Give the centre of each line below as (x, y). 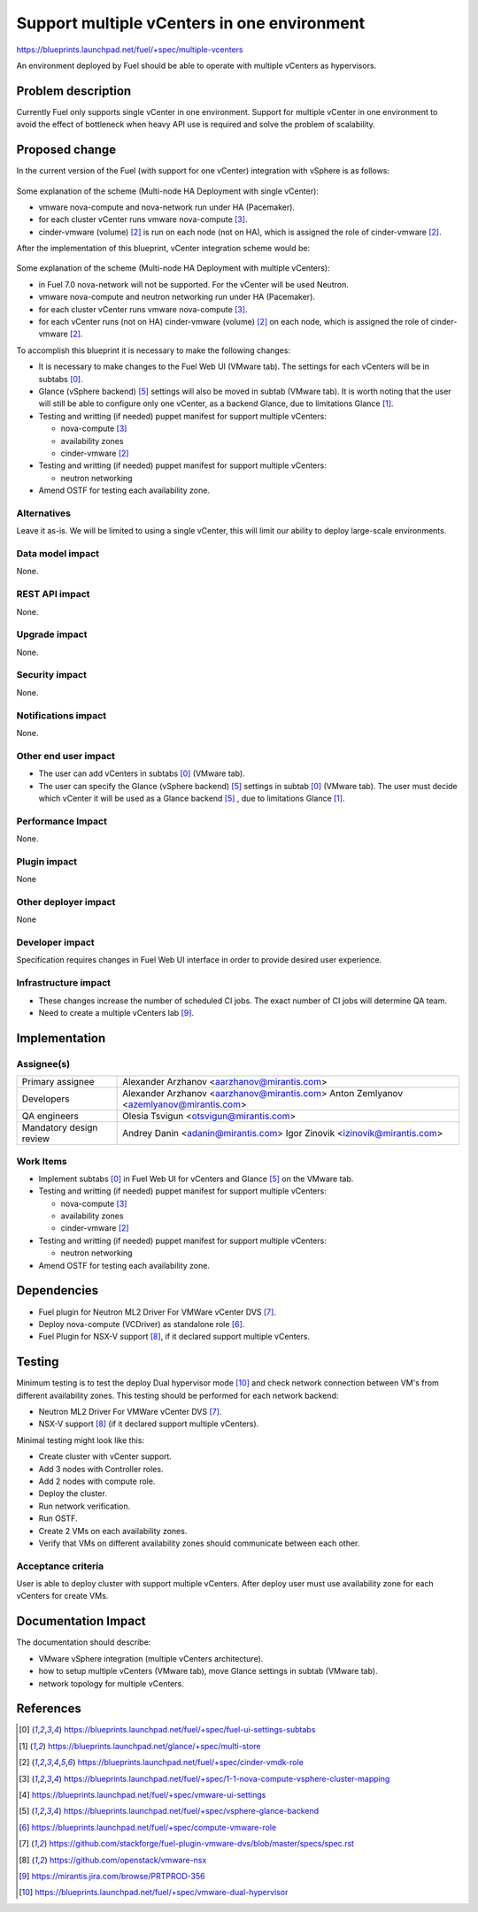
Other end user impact (66, 756)
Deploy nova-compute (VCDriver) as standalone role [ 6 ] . (142, 1324)
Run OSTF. (58, 1518)
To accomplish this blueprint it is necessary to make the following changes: (154, 350)
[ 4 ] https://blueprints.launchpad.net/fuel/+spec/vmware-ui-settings (143, 1794)
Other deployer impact (66, 902)
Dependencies (58, 1290)
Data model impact (58, 554)
